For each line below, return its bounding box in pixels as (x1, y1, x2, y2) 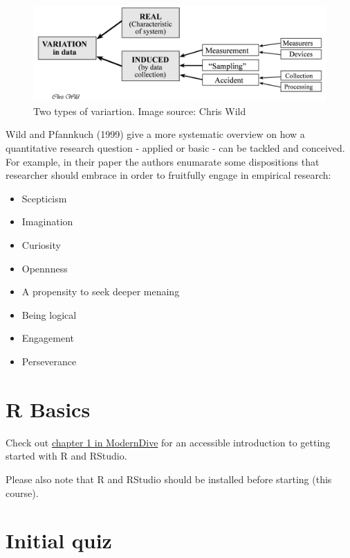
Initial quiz (6, 526, 112, 555)
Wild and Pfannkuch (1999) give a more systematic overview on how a (6, 127, 305, 141)
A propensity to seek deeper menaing (21, 284, 180, 299)
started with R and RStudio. (6, 448, 127, 463)
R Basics (6, 394, 91, 423)
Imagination (21, 214, 73, 229)
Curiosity (21, 238, 61, 252)
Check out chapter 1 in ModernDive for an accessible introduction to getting (6, 435, 331, 449)
